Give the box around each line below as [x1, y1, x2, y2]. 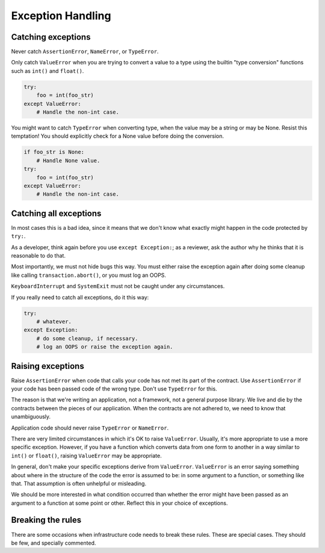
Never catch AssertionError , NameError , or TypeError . [11, 48, 159, 55]
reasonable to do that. [11, 252, 66, 259]
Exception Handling [11, 9, 111, 22]
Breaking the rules [11, 515, 81, 525]
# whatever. [36, 318, 72, 325]
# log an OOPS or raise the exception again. [36, 344, 173, 350]
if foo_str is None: [23, 149, 84, 156]
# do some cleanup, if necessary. [36, 335, 138, 342]
